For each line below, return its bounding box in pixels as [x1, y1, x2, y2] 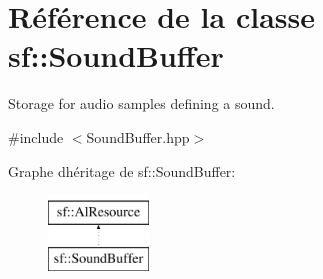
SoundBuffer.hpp [86, 126, 190, 147]
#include [8, 126, 64, 147]
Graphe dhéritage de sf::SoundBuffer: [8, 160, 236, 181]
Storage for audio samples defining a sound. [8, 93, 275, 114]
